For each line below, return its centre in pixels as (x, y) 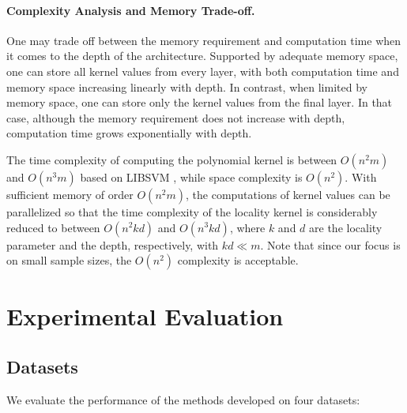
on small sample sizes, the (69, 260)
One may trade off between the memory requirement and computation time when (204, 40)
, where (247, 227)
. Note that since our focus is (330, 244)
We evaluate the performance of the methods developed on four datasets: (183, 399)
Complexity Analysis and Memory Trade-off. (131, 10)
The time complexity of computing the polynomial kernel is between (172, 159)
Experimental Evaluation (145, 316)
